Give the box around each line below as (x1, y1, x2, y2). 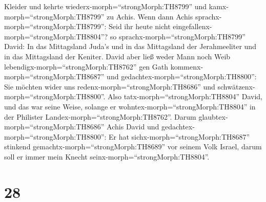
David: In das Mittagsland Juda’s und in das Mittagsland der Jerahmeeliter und (4, 41, 256, 52)
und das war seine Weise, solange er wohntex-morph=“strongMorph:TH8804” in (4, 101, 256, 111)
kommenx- (170, 61, 203, 72)
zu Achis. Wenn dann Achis (107, 11, 193, 21)
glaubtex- (198, 111, 228, 122)
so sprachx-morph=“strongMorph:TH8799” (110, 31, 245, 41)
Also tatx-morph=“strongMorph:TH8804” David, (108, 91, 262, 102)
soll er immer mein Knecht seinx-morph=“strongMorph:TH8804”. (4, 151, 210, 162)
